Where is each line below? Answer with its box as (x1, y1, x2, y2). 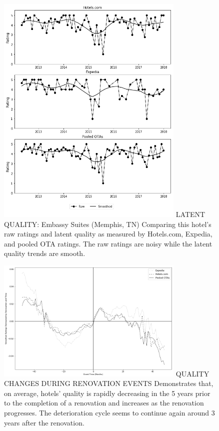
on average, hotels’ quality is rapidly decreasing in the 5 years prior (4, 387, 210, 398)
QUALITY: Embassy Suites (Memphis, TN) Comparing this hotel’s (4, 218, 211, 229)
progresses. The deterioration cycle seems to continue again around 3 (4, 407, 215, 417)
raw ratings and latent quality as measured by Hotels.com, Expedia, (4, 228, 212, 239)
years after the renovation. (4, 417, 84, 427)
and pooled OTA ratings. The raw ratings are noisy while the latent (4, 238, 212, 248)
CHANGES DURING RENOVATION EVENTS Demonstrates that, (4, 378, 213, 388)
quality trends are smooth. (4, 248, 85, 258)
